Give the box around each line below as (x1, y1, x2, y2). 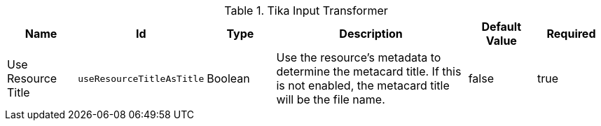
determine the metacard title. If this (276, 64, 462, 78)
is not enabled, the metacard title (276, 78, 450, 92)
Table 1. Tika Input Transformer (224, 3, 388, 17)
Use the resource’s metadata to (276, 50, 441, 64)
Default (481, 20, 522, 34)
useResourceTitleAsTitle (78, 73, 205, 84)
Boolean (207, 71, 250, 85)
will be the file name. (276, 92, 385, 106)
